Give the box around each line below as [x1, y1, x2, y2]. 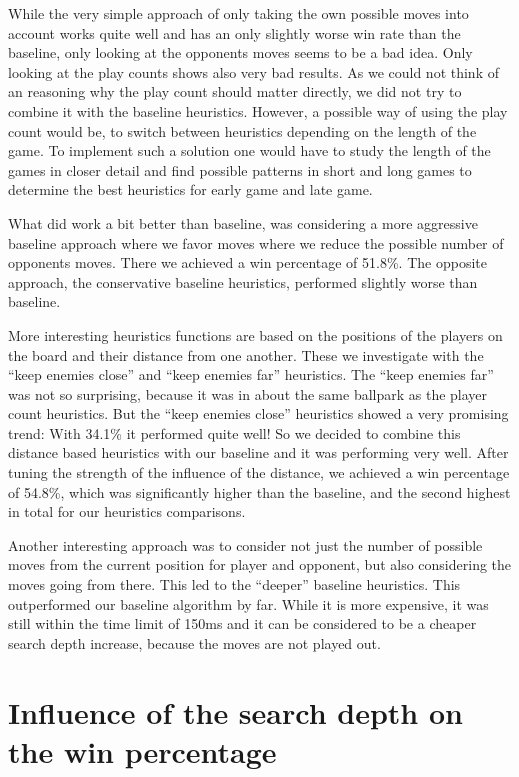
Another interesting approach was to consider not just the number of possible [8, 534, 483, 555]
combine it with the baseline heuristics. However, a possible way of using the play [8, 100, 508, 121]
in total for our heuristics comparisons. [8, 501, 246, 522]
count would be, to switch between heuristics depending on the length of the [8, 120, 477, 141]
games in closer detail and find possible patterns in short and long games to [8, 159, 472, 180]
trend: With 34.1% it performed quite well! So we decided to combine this [8, 422, 461, 443]
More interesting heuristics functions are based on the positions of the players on [8, 324, 503, 345]
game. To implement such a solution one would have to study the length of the [8, 140, 491, 161]
